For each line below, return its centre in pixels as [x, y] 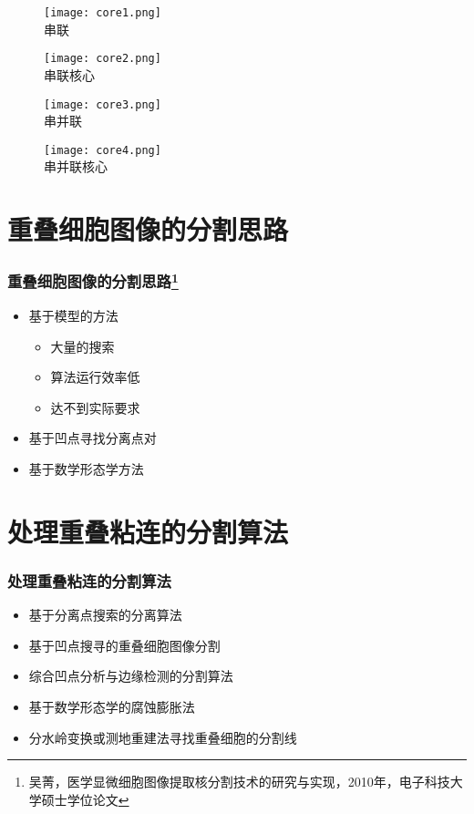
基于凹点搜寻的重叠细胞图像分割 [124, 645]
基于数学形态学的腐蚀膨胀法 [112, 706]
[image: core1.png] [103, 13]
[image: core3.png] [103, 104]
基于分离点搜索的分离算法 [105, 615]
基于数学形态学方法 [86, 469]
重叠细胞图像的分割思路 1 [93, 280]
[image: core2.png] [103, 59]
